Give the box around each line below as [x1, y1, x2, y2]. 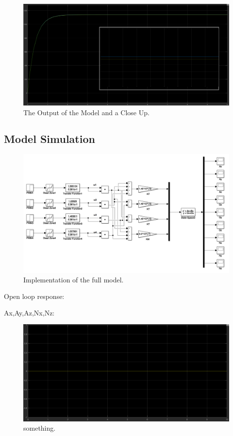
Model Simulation [4, 131, 95, 146]
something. [23, 423, 56, 433]
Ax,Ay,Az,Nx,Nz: [4, 307, 55, 317]
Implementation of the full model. [23, 275, 124, 285]
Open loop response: [4, 291, 65, 301]
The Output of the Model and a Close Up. [23, 107, 150, 117]
